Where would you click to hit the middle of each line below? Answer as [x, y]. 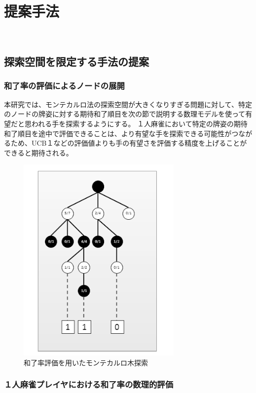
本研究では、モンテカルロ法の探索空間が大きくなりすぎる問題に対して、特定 [128, 104]
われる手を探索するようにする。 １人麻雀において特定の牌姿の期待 [139, 123]
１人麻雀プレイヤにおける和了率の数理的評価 [89, 384]
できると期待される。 [38, 152]
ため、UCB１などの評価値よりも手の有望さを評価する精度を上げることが [129, 143]
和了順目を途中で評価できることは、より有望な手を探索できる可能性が [118, 133]
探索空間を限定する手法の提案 [76, 61]
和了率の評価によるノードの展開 [64, 86]
